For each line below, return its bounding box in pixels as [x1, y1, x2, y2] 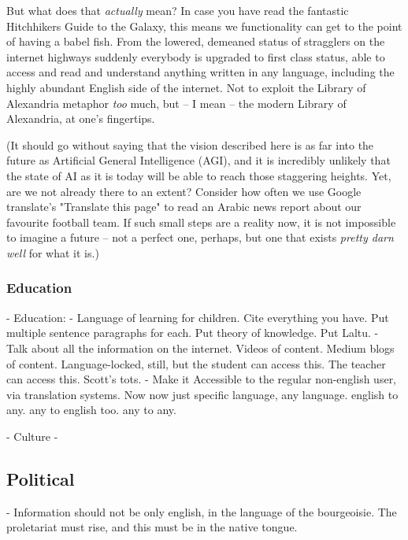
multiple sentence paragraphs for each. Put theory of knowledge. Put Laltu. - [6, 324, 379, 341]
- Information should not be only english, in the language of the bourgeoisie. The [6, 503, 397, 520]
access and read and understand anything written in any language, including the [6, 64, 395, 80]
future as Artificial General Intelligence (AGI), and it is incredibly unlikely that [6, 152, 391, 168]
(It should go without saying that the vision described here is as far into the [6, 136, 374, 153]
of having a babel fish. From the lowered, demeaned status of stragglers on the [6, 33, 385, 50]
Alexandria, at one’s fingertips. [6, 110, 155, 127]
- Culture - [6, 427, 58, 444]
